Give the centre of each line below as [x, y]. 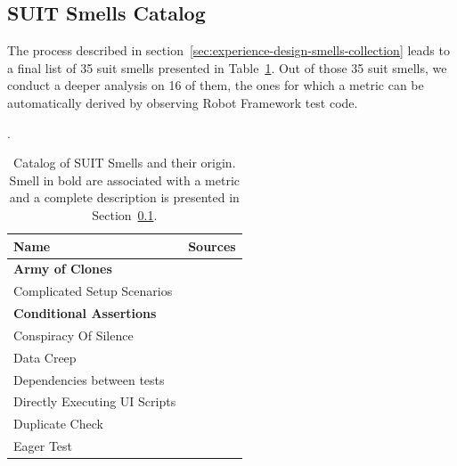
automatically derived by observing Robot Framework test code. [183, 102]
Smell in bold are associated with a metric [125, 180]
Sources [212, 245]
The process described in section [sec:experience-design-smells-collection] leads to [228, 50]
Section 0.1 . [125, 214]
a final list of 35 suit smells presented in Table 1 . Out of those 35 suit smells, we [227, 67]
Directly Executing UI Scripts [95, 401]
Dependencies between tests [89, 379]
